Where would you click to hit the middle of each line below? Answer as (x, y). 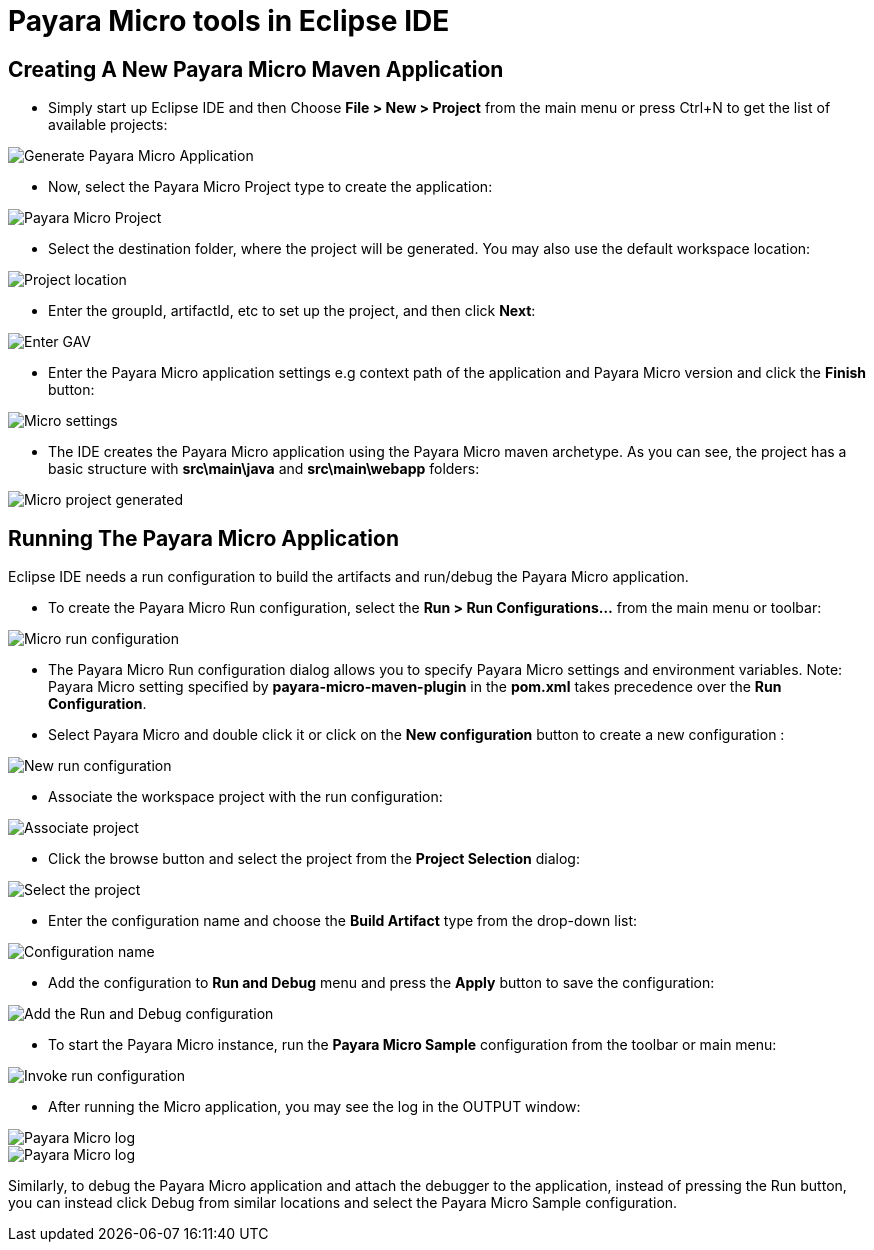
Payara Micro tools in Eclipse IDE (229, 21)
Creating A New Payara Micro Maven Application (256, 69)
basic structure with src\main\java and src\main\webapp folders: (264, 469)
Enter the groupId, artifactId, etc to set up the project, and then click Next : (292, 311)
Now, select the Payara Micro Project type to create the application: (270, 187)
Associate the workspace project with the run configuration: (245, 797)
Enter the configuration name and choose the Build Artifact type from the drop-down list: (343, 921)
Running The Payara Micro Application (203, 538)
